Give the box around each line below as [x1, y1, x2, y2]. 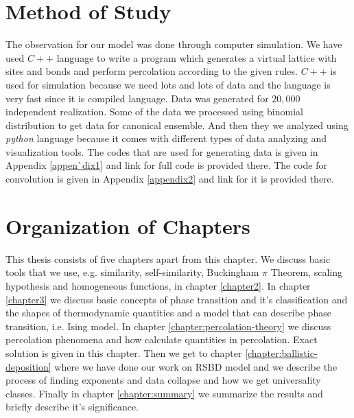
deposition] [5, 359, 51, 373]
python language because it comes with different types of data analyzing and [5, 131, 327, 146]
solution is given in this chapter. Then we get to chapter [5, 345, 242, 360]
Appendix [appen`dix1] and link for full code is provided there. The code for [5, 158, 327, 172]
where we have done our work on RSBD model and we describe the [54, 359, 338, 373]
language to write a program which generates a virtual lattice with [56, 50, 337, 65]
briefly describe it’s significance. [5, 399, 139, 414]
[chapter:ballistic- [245, 345, 318, 360]
